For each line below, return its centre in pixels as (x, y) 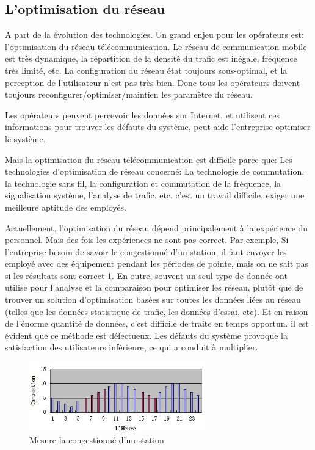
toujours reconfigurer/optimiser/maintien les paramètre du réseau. (129, 94)
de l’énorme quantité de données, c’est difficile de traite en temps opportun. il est (157, 323)
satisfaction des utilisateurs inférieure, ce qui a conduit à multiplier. (132, 347)
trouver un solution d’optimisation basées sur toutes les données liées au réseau (153, 299)
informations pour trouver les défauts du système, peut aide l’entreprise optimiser (158, 127)
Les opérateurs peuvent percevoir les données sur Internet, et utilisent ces (143, 114)
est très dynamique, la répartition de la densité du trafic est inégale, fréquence (151, 58)
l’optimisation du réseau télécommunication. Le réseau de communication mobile (156, 46)
